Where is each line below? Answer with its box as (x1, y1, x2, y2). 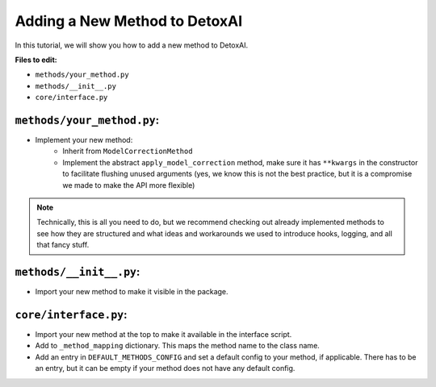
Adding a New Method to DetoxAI (15, 12, 243, 30)
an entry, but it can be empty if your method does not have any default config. (35, 364, 296, 373)
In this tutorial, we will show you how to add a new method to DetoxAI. (15, 40, 249, 50)
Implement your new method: (35, 135, 133, 145)
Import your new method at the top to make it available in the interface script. (35, 329, 292, 339)
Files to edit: (15, 55, 57, 64)
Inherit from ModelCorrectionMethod (62, 146, 193, 156)
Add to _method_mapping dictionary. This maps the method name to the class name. (35, 341, 321, 351)
